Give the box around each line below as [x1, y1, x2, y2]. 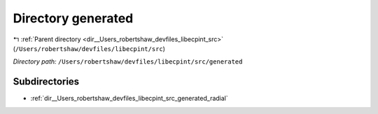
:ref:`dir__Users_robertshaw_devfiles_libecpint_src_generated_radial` [30, 94, 229, 103]
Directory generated [13, 10, 134, 26]
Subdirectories [13, 76, 80, 87]
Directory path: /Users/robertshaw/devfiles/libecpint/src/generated [13, 57, 243, 66]
